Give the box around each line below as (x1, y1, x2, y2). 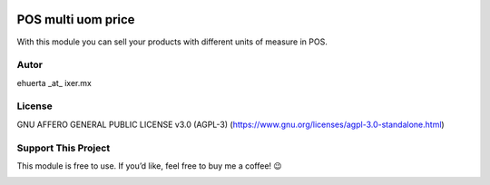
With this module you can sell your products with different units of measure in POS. (16, 36, 328, 47)
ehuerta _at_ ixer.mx (16, 77, 93, 88)
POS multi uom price (16, 12, 135, 27)
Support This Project (16, 141, 111, 154)
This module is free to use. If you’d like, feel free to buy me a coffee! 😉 (16, 160, 282, 171)
